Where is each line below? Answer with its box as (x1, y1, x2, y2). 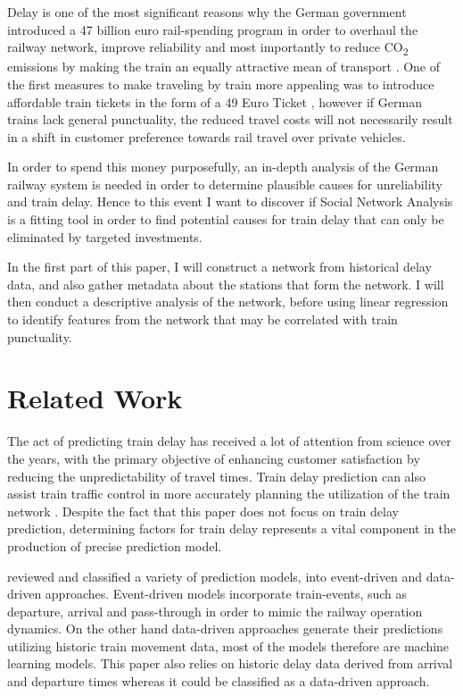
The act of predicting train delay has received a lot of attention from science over (7, 432, 451, 450)
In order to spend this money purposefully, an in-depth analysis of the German (7, 157, 439, 176)
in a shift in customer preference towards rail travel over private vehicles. (7, 127, 406, 146)
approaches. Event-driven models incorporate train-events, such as (45, 584, 408, 603)
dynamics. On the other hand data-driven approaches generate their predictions (7, 619, 443, 638)
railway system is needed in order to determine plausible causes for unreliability (7, 174, 442, 193)
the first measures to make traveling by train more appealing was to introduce (7, 74, 434, 93)
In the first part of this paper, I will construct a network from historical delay (7, 257, 432, 276)
